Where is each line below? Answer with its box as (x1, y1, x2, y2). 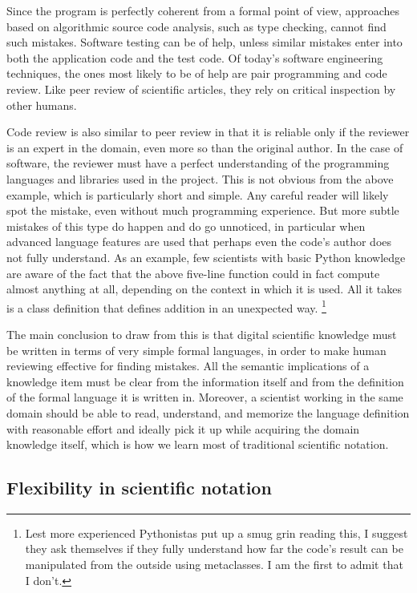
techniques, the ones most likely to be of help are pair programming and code (6, 65, 387, 82)
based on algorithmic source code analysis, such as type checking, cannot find (6, 18, 387, 34)
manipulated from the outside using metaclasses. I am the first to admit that (25, 556, 403, 573)
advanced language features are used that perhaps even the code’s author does (6, 233, 392, 250)
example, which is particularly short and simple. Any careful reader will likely (6, 186, 389, 203)
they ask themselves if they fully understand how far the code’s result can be (25, 540, 403, 557)
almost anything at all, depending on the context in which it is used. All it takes (6, 280, 403, 297)
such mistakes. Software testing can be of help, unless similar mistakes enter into (6, 34, 403, 50)
